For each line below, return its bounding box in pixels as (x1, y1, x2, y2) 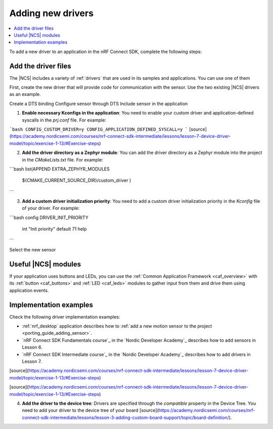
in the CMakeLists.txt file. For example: (22, 156, 104, 163)
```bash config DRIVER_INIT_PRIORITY (9, 215, 88, 221)
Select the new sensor (9, 247, 56, 253)
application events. (9, 287, 49, 293)
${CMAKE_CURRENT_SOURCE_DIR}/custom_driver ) (22, 177, 131, 184)
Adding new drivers (9, 8, 94, 19)
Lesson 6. (22, 344, 42, 350)
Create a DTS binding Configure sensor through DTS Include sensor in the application (9, 100, 188, 106)
